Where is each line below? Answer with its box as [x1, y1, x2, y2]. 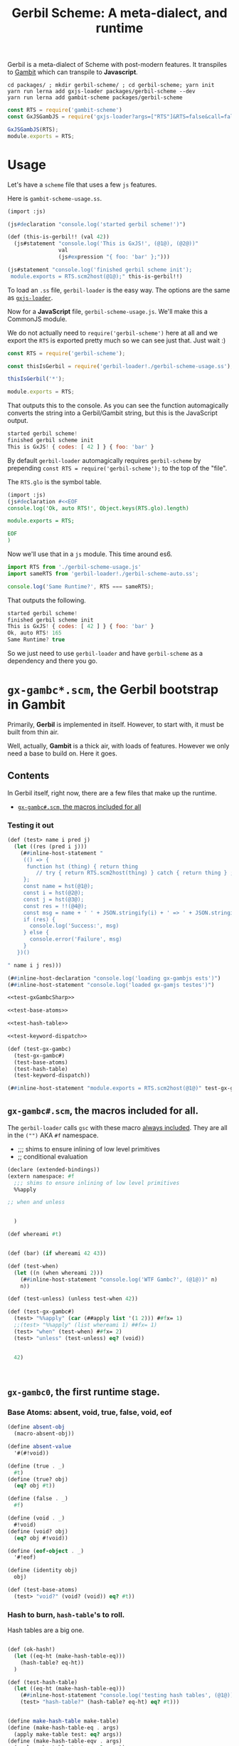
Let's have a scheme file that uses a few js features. [7, 180, 157, 189]
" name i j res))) [7, 961, 62, 969]
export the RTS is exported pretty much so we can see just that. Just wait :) [7, 336, 226, 345]
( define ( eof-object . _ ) [7, 1547, 84, 1554]
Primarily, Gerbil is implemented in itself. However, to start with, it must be [7, 720, 224, 728]
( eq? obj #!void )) [14, 1535, 69, 1542]
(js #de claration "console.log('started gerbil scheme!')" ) [7, 221, 186, 228]
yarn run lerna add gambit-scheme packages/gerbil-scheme [7, 94, 183, 101]
